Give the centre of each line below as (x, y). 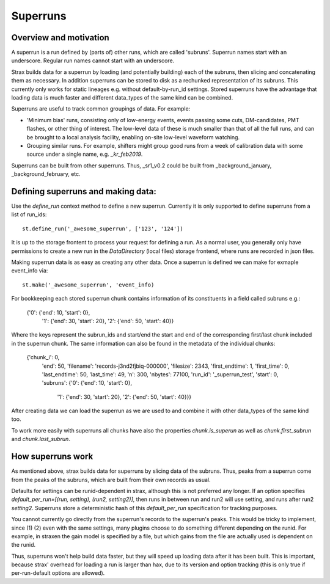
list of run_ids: (29, 214)
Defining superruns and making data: (84, 192)
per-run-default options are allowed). (58, 573)
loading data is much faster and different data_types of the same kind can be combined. (122, 98)
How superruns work (52, 457)
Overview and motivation (60, 38)
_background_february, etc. (46, 174)
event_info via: (30, 271)
